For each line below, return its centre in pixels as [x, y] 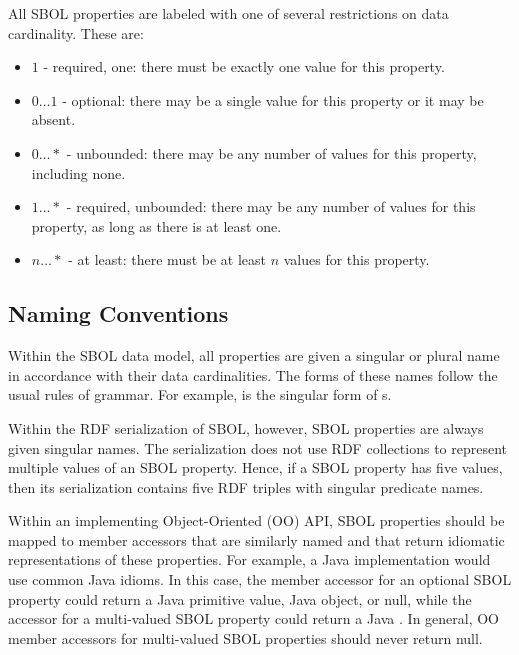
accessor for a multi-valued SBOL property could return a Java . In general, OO [254, 618]
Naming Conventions [118, 313]
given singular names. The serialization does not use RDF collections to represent [258, 447]
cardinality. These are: [76, 32]
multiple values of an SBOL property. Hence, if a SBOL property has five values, [255, 467]
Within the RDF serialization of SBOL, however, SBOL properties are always [246, 427]
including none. [78, 172]
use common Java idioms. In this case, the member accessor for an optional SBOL [260, 579]
